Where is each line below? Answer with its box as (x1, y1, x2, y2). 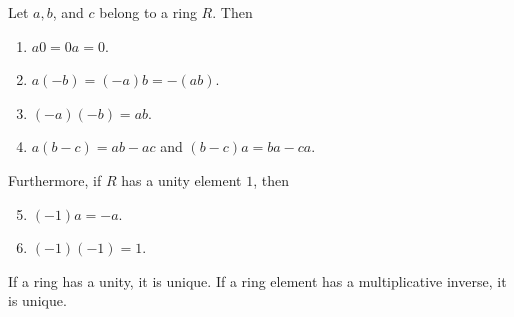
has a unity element (121, 169, 242, 190)
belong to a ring (99, 2, 197, 22)
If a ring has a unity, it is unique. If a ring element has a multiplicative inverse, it (8, 270, 507, 291)
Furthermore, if (8, 169, 102, 190)
